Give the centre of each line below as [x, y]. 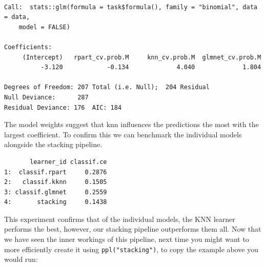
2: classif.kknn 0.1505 [56, 182]
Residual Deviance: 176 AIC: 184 [63, 107]
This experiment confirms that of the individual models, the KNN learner [120, 219]
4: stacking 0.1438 [56, 202]
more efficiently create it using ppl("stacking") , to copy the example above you [131, 249]
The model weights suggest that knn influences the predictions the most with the [131, 124]
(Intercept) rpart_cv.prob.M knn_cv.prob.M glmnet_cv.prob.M [142, 57]
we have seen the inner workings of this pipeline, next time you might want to [127, 239]
